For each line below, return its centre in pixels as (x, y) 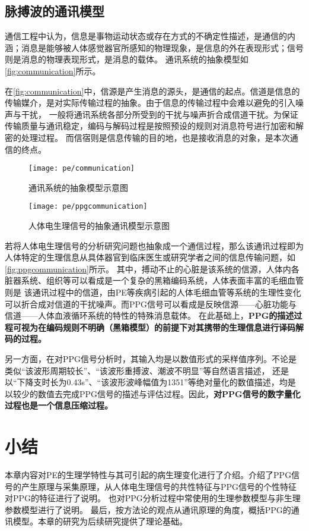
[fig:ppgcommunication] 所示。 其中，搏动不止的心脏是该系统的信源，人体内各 (152, 268)
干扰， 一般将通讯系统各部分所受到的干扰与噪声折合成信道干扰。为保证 (160, 114)
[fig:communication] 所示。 (53, 70)
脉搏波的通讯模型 (55, 11)
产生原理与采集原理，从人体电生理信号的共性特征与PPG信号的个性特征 (159, 486)
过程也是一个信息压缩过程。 (59, 405)
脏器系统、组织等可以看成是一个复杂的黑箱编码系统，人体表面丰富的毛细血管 (154, 280)
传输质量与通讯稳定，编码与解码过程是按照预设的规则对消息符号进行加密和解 (154, 126)
